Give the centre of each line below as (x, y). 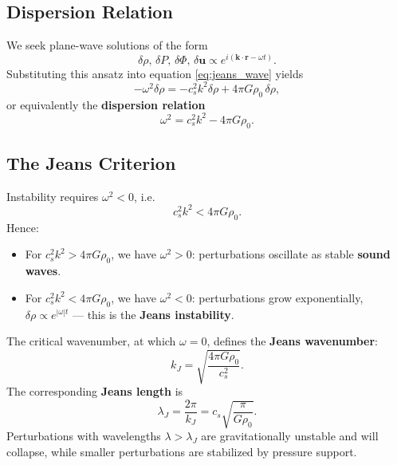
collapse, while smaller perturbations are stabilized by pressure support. (182, 451)
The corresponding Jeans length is (95, 391)
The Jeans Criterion (91, 163)
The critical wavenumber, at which (91, 341)
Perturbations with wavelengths (84, 436)
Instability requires (53, 196)
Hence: (23, 227)
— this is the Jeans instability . (153, 314)
